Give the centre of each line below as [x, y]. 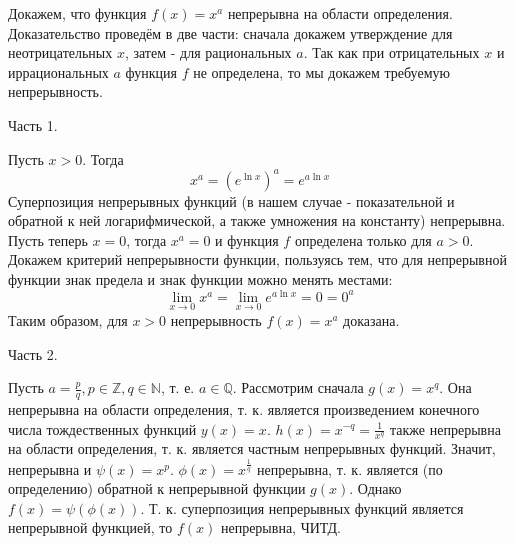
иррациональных [58, 71]
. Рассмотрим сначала [298, 387]
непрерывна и [50, 468]
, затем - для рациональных [208, 52]
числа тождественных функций [102, 428]
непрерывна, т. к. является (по [349, 468]
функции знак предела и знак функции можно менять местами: [200, 279]
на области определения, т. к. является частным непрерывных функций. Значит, [252, 448]
